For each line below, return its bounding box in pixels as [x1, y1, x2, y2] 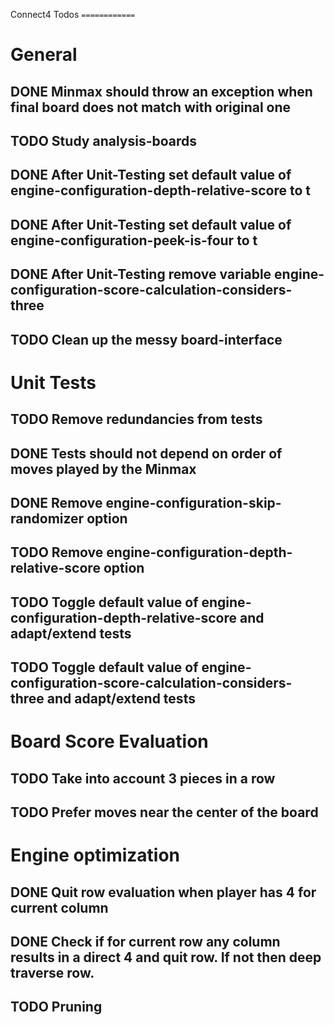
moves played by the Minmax [10, 460, 197, 478]
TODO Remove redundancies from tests [10, 411, 263, 428]
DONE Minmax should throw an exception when [10, 83, 313, 100]
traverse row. [10, 965, 95, 981]
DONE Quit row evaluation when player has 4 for [10, 884, 317, 901]
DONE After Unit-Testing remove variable [10, 266, 272, 283]
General [10, 44, 78, 66]
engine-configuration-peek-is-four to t [10, 232, 258, 249]
